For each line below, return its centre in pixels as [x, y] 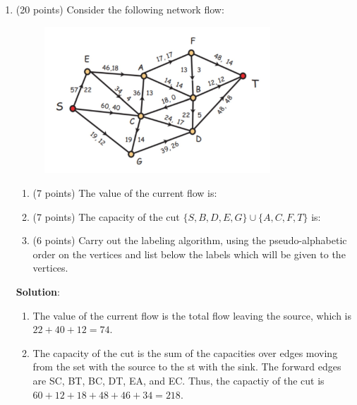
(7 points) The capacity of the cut [106, 216]
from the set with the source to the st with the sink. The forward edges [187, 367]
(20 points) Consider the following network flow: [120, 9]
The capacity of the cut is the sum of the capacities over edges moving [185, 352]
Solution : [38, 291]
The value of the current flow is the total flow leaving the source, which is [192, 315]
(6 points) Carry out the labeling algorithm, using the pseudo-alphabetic [190, 240]
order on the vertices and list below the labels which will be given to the [189, 254]
